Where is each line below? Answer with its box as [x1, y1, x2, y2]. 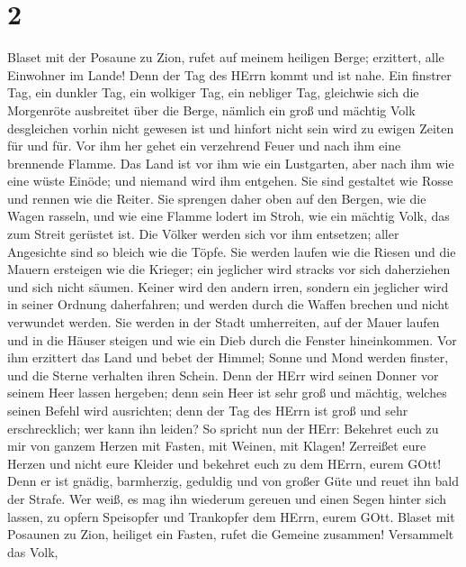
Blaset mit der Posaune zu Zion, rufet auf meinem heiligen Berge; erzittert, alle [7, 48, 444, 67]
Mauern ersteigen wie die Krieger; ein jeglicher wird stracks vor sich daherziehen [7, 260, 451, 279]
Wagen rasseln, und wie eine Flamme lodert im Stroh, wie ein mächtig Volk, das [7, 206, 450, 225]
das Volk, [7, 542, 58, 561]
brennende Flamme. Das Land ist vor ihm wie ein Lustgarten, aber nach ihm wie [7, 153, 454, 172]
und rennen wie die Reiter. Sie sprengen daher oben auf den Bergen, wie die [7, 188, 426, 207]
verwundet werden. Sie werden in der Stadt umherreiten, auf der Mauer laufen [7, 313, 440, 332]
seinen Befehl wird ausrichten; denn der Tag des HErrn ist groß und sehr [7, 401, 408, 419]
